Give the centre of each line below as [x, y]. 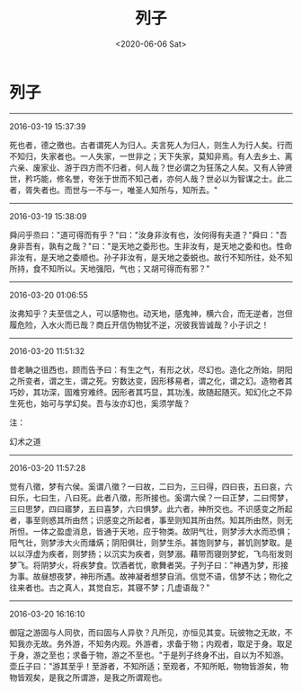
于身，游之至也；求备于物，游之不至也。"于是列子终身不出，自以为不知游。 [149, 655]
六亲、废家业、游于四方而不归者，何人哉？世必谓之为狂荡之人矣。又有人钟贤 [151, 167]
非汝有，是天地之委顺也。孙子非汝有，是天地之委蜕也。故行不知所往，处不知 [151, 257]
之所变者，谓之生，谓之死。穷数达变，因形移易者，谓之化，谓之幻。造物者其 [151, 381]
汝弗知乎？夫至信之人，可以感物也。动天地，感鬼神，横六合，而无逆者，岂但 [151, 313]
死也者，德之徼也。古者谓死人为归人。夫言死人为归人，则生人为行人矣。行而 [151, 145]
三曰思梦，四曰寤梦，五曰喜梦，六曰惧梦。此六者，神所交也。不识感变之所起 [151, 509]
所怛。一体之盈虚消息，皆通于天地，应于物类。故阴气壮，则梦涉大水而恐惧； [151, 531]
